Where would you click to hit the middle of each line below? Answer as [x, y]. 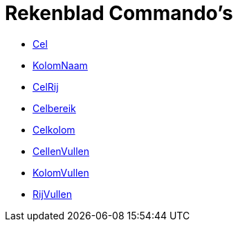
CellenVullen [61, 151]
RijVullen [52, 194]
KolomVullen [61, 172]
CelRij [46, 87]
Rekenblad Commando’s [119, 13]
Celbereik [54, 108]
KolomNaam [60, 65]
